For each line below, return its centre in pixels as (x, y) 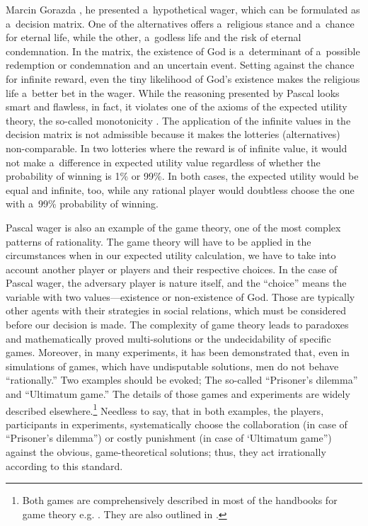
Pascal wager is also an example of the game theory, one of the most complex (173, 227)
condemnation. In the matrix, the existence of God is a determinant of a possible (183, 51)
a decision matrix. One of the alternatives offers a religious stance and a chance (180, 23)
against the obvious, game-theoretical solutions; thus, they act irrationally (166, 452)
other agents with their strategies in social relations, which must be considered (176, 310)
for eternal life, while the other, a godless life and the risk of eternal (154, 37)
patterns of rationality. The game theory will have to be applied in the (159, 241)
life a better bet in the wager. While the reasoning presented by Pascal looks (173, 92)
